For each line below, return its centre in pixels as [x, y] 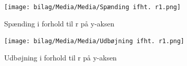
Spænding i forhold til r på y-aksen [59, 23]
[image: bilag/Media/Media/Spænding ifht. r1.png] [92, 7]
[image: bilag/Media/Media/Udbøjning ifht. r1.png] [94, 41]
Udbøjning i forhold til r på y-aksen [61, 57]
